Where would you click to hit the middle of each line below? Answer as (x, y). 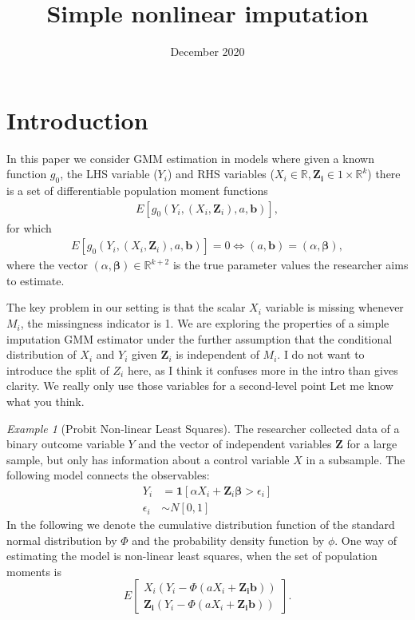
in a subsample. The (356, 459)
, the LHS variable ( (109, 174)
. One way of (366, 540)
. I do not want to (321, 354)
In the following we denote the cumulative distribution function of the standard (201, 525)
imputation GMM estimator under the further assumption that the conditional (200, 338)
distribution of (41, 354)
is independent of (217, 354)
